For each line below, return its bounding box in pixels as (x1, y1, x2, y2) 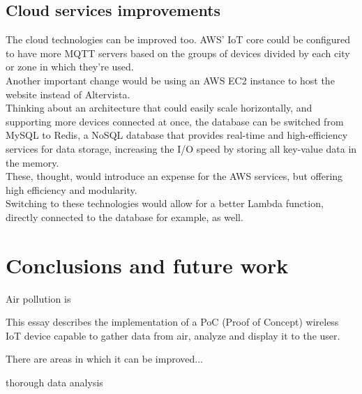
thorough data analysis (6, 375, 103, 390)
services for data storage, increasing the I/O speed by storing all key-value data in (6, 141, 357, 156)
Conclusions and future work (6, 250, 289, 279)
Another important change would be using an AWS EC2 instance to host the (6, 73, 335, 87)
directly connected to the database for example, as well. (6, 209, 243, 224)
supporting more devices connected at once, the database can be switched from (6, 114, 344, 128)
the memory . (6, 155, 59, 169)
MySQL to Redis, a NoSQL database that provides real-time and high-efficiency (6, 128, 348, 142)
